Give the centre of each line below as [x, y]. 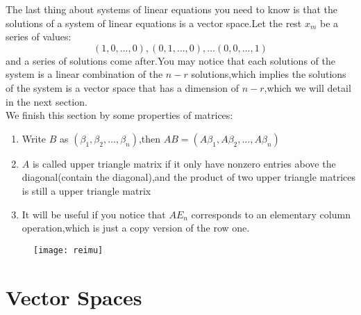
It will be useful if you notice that [94, 214]
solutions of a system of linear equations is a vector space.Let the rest [154, 23]
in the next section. [47, 101]
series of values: [39, 37]
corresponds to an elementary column [271, 214]
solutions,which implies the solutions [269, 74]
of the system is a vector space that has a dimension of [123, 87]
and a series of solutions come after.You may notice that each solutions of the [170, 60]
